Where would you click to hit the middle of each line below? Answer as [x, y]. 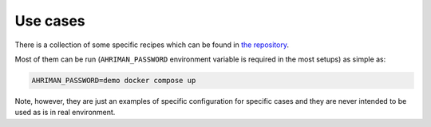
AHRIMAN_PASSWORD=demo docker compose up [114, 80]
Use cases [50, 21]
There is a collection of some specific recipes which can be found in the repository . [152, 45]
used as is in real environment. [65, 113]
